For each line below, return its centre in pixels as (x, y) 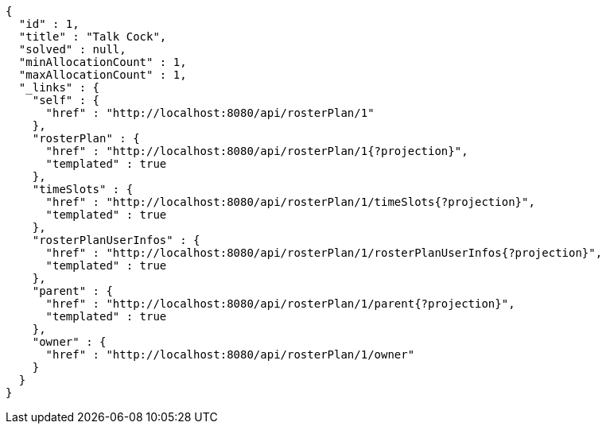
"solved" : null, (72, 49)
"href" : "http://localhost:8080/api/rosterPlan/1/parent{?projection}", (280, 304)
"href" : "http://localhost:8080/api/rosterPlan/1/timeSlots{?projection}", (290, 202)
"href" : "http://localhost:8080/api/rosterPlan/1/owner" (230, 354)
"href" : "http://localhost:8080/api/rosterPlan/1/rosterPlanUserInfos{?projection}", (324, 253)
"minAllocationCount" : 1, (103, 62)
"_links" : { (59, 87)
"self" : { (66, 100)
